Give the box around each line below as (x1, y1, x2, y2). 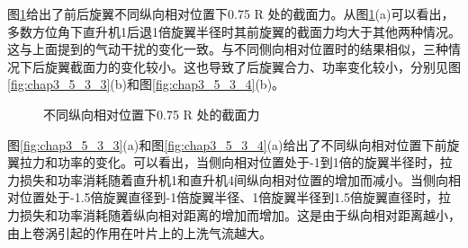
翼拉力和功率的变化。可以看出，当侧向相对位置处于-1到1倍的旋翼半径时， (7, 153, 440, 172)
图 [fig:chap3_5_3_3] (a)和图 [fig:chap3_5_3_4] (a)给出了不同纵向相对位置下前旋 (7, 135, 460, 154)
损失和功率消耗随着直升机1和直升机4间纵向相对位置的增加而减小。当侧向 (19, 170, 448, 189)
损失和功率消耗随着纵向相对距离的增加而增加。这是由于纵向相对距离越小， (19, 205, 461, 224)
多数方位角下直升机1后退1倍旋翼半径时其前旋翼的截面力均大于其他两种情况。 (7, 22, 461, 40)
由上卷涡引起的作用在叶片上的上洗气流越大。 (7, 223, 272, 242)
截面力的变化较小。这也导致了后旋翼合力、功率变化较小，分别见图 (69, 57, 461, 75)
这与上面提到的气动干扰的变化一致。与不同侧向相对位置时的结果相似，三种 (7, 40, 448, 58)
